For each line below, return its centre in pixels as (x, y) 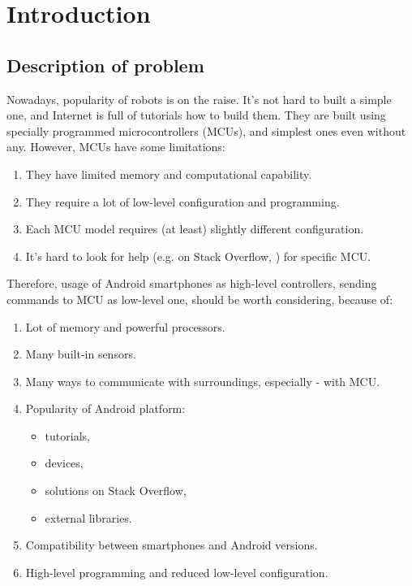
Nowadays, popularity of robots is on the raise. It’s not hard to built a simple (199, 99)
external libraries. (88, 517)
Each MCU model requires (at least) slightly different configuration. (195, 229)
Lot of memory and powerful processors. (125, 326)
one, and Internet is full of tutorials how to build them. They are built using (196, 115)
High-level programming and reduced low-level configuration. (177, 572)
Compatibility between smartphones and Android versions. (172, 545)
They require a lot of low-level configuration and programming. (182, 201)
